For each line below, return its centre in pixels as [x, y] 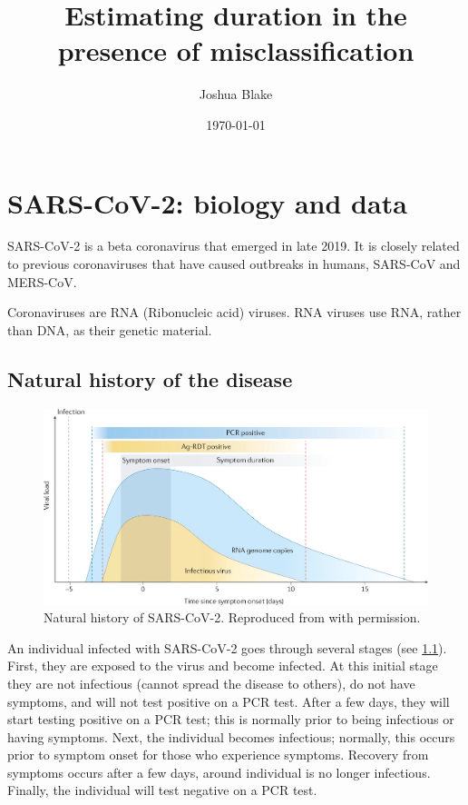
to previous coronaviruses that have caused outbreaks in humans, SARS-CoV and [234, 264]
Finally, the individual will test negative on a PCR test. [162, 790]
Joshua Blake [236, 94]
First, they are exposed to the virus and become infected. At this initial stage [223, 666]
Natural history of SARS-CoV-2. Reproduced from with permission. [232, 617]
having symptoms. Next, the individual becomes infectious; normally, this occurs [231, 736]
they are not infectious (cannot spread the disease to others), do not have [211, 683]
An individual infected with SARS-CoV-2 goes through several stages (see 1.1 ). [227, 647]
